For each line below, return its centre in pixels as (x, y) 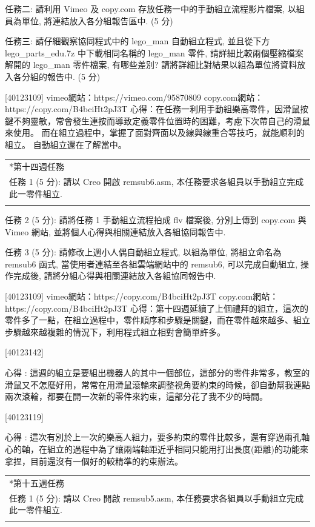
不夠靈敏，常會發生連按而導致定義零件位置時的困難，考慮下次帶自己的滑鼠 (161, 120)
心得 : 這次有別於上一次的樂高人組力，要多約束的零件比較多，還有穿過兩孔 (153, 437)
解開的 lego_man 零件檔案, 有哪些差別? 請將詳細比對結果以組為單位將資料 (151, 65)
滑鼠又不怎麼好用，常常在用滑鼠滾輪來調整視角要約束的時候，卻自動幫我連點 (157, 384)
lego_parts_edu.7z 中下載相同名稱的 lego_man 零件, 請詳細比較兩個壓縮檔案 (154, 52)
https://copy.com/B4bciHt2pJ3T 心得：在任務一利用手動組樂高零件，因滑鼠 (152, 109)
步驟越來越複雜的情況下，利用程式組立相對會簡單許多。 (115, 331)
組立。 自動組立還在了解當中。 (66, 144)
